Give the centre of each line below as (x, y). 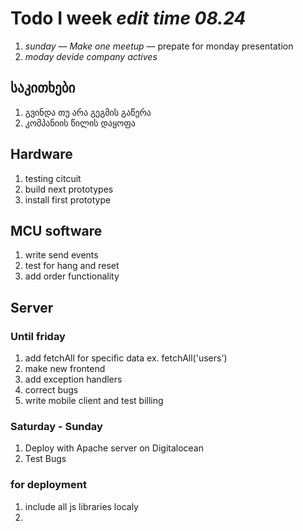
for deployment (48, 485)
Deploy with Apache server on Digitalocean (114, 448)
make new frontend (65, 369)
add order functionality (72, 276)
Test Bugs (45, 459)
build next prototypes (69, 189)
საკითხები (43, 88)
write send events (61, 255)
